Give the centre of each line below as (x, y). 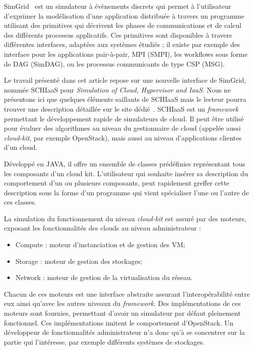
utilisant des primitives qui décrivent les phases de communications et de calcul (123, 25)
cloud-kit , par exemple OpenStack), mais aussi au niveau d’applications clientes (123, 137)
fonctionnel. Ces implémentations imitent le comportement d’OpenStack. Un (119, 322)
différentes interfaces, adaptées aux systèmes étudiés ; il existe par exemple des (122, 44)
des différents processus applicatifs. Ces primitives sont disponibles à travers (118, 35)
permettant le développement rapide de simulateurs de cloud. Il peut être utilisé (124, 118)
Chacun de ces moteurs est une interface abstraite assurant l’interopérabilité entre (127, 293)
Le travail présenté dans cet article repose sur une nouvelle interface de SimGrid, (125, 80)
